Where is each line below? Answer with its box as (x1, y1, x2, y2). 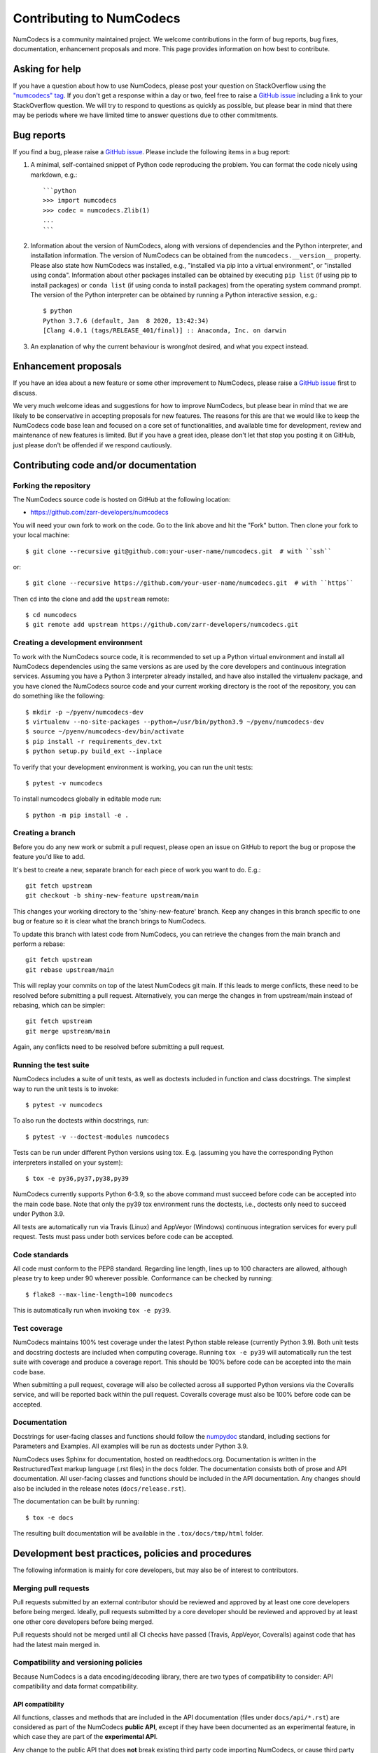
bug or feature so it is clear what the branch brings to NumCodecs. (13, 917, 206, 926)
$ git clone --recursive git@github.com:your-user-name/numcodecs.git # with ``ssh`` (25, 547, 332, 555)
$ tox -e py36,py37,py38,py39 (25, 1175, 129, 1182)
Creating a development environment (13, 638, 143, 648)
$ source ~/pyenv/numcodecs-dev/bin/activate (25, 728, 185, 736)
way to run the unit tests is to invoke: (13, 1084, 119, 1093)
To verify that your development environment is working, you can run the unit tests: (13, 763, 253, 771)
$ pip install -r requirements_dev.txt (25, 737, 162, 745)
